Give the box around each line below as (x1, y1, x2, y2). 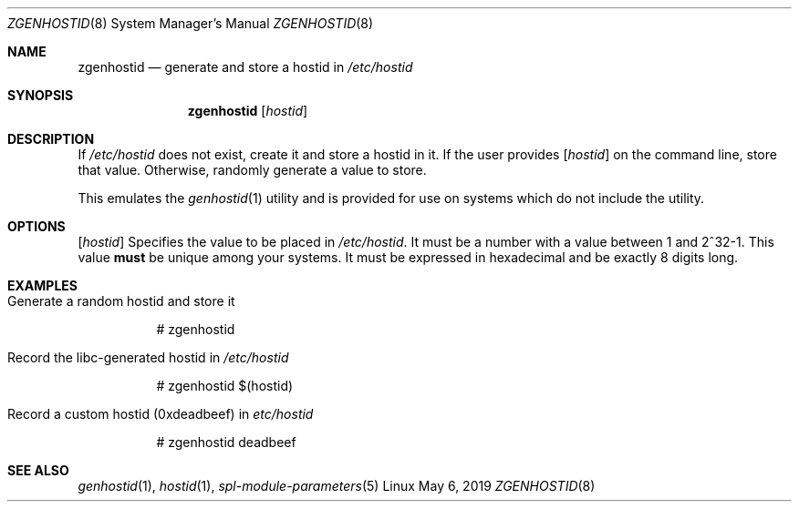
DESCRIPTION (7, 131, 95, 147)
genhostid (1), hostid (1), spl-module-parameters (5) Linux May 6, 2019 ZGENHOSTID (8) (78, 478, 596, 494)
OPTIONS (7, 219, 66, 234)
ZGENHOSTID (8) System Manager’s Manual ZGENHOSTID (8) (7, 15, 374, 31)
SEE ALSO (7, 463, 69, 478)
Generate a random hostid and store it (7, 293, 235, 309)
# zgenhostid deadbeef (156, 434, 296, 450)
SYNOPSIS (7, 87, 74, 103)
